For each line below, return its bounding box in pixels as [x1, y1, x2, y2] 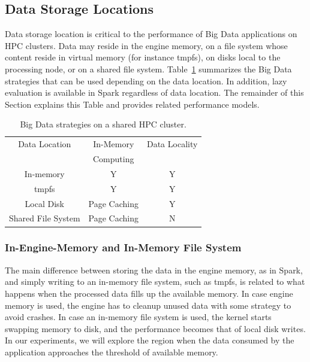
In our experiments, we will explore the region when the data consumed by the [5, 334, 294, 346]
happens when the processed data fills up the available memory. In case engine [5, 287, 293, 299]
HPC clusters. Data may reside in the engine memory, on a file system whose [5, 39, 288, 51]
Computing [93, 153, 134, 165]
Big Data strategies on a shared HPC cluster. [20, 118, 186, 130]
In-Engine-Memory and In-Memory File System [5, 240, 242, 255]
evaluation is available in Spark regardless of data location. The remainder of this [5, 86, 304, 99]
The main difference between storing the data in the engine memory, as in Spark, [5, 263, 303, 276]
